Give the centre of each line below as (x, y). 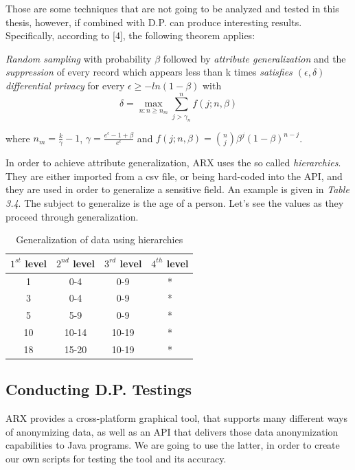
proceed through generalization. (72, 216)
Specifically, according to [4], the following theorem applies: (130, 35)
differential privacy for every (65, 85)
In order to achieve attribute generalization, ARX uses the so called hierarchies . (173, 163)
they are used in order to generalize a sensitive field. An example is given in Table (177, 189)
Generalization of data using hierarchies (100, 239)
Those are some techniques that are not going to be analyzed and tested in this (172, 8)
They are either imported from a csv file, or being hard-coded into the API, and (174, 176)
